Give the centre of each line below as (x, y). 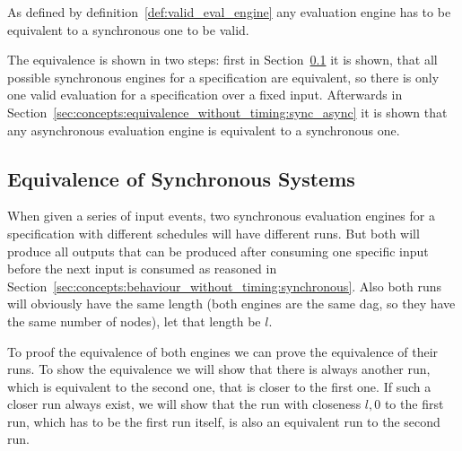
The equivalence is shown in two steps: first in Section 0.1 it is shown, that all (222, 60)
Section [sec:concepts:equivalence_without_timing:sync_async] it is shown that (227, 112)
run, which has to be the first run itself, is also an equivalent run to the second (224, 421)
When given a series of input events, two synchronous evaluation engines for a (221, 216)
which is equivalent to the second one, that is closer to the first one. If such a (219, 386)
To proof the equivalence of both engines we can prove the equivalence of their (223, 351)
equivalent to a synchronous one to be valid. (128, 29)
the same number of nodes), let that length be (134, 321)
